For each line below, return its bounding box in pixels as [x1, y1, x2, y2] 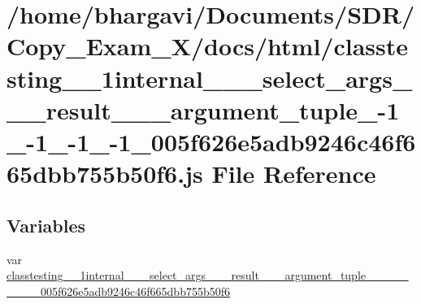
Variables [7, 212, 86, 237]
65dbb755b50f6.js [7, 157, 203, 190]
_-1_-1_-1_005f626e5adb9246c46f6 [7, 124, 416, 158]
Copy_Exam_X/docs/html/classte [7, 29, 409, 63]
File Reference [211, 157, 376, 190]
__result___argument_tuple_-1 [7, 93, 400, 126]
